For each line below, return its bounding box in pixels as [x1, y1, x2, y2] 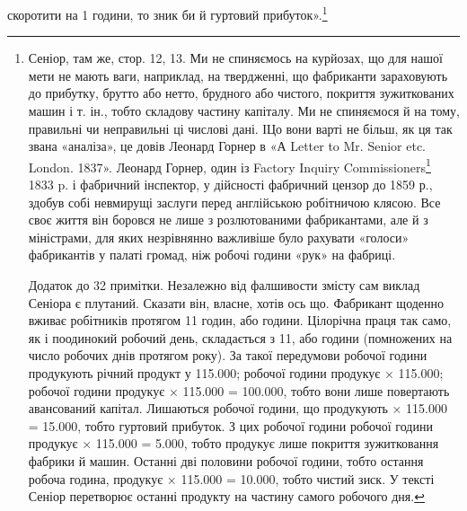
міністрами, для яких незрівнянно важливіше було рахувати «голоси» [28, 227, 410, 246]
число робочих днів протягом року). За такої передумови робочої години [28, 346, 427, 365]
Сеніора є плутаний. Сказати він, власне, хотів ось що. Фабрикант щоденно [28, 293, 445, 312]
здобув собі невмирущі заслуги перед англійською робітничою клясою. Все [28, 192, 441, 211]
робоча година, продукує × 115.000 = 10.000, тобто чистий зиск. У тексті [28, 469, 435, 488]
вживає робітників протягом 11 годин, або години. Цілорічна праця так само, [28, 311, 452, 330]
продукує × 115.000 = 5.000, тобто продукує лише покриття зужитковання [28, 434, 439, 453]
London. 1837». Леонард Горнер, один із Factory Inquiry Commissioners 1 [28, 154, 431, 176]
